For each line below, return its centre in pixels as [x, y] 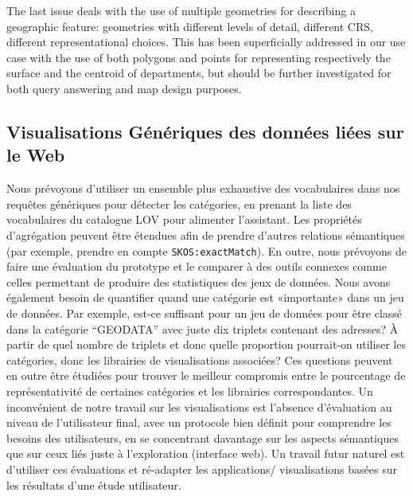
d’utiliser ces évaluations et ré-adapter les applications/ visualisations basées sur [202, 469]
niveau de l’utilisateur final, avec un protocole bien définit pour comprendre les [199, 422]
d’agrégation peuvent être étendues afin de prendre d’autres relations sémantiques [206, 234]
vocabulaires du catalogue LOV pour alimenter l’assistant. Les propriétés [184, 219]
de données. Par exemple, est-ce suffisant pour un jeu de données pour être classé [205, 312]
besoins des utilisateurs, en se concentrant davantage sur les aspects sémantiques [203, 437]
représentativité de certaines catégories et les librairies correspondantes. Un [190, 391]
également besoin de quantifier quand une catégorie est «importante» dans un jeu [205, 297]
